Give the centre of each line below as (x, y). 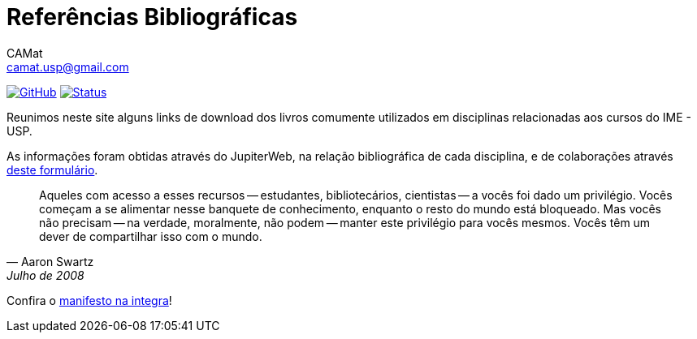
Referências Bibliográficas (152, 17)
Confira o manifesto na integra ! (89, 300)
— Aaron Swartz (50, 261)
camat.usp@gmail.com (68, 67)
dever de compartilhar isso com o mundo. (151, 236)
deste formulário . (52, 169)
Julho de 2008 (45, 275)
